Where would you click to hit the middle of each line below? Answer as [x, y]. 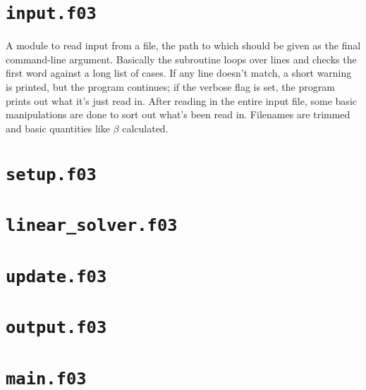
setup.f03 [51, 174]
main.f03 [46, 378]
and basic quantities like [58, 128]
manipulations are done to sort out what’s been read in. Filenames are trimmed [178, 114]
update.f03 [56, 276]
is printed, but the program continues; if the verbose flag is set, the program [170, 87]
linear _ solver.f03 [92, 226]
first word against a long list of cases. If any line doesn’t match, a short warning [179, 73]
